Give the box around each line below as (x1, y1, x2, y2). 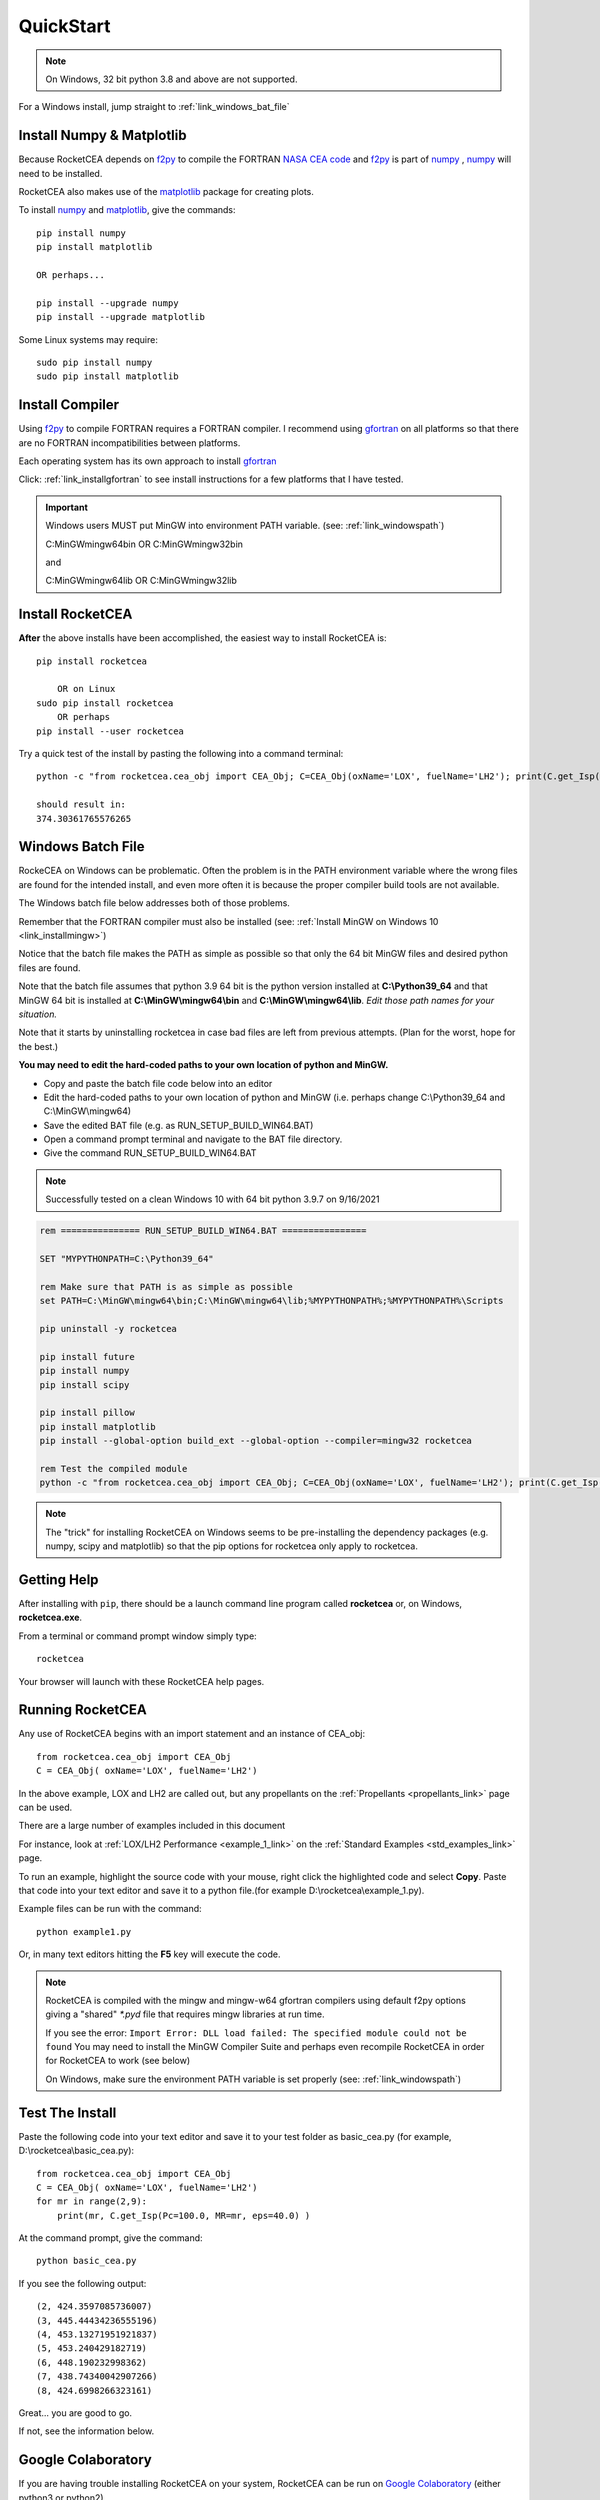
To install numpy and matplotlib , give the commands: (18, 204, 236, 216)
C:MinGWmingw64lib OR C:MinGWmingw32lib (45, 575, 237, 587)
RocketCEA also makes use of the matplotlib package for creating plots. (18, 186, 315, 198)
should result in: (36, 799, 127, 810)
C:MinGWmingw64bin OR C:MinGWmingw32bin (45, 538, 244, 550)
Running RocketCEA (18, 1701, 147, 1719)
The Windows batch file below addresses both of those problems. (18, 897, 290, 909)
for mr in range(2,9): (36, 2196, 148, 2207)
